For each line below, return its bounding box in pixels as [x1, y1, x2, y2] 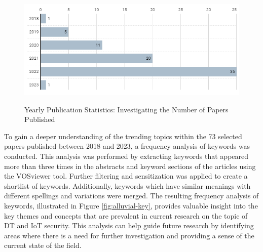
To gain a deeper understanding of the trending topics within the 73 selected [4, 131, 242, 141]
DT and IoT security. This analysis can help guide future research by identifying [4, 220, 254, 231]
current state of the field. [4, 240, 82, 250]
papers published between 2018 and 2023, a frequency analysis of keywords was [4, 141, 250, 151]
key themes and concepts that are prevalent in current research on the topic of [4, 210, 248, 221]
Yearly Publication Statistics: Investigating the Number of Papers [24, 104, 229, 114]
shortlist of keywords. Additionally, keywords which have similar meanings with [4, 180, 251, 191]
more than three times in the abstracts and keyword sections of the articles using [4, 160, 256, 171]
